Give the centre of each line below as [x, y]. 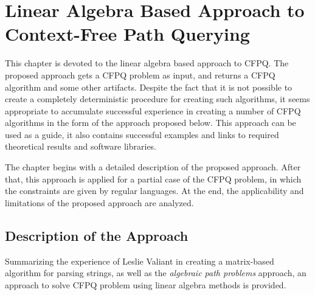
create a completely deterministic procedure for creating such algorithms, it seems [157, 99]
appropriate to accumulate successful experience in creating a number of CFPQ [153, 110]
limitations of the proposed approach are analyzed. [99, 202]
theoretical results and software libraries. [81, 146]
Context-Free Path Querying [127, 34]
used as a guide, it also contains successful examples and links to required [142, 134]
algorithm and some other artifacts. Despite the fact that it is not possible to [149, 87]
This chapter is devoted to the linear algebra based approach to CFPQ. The [147, 63]
